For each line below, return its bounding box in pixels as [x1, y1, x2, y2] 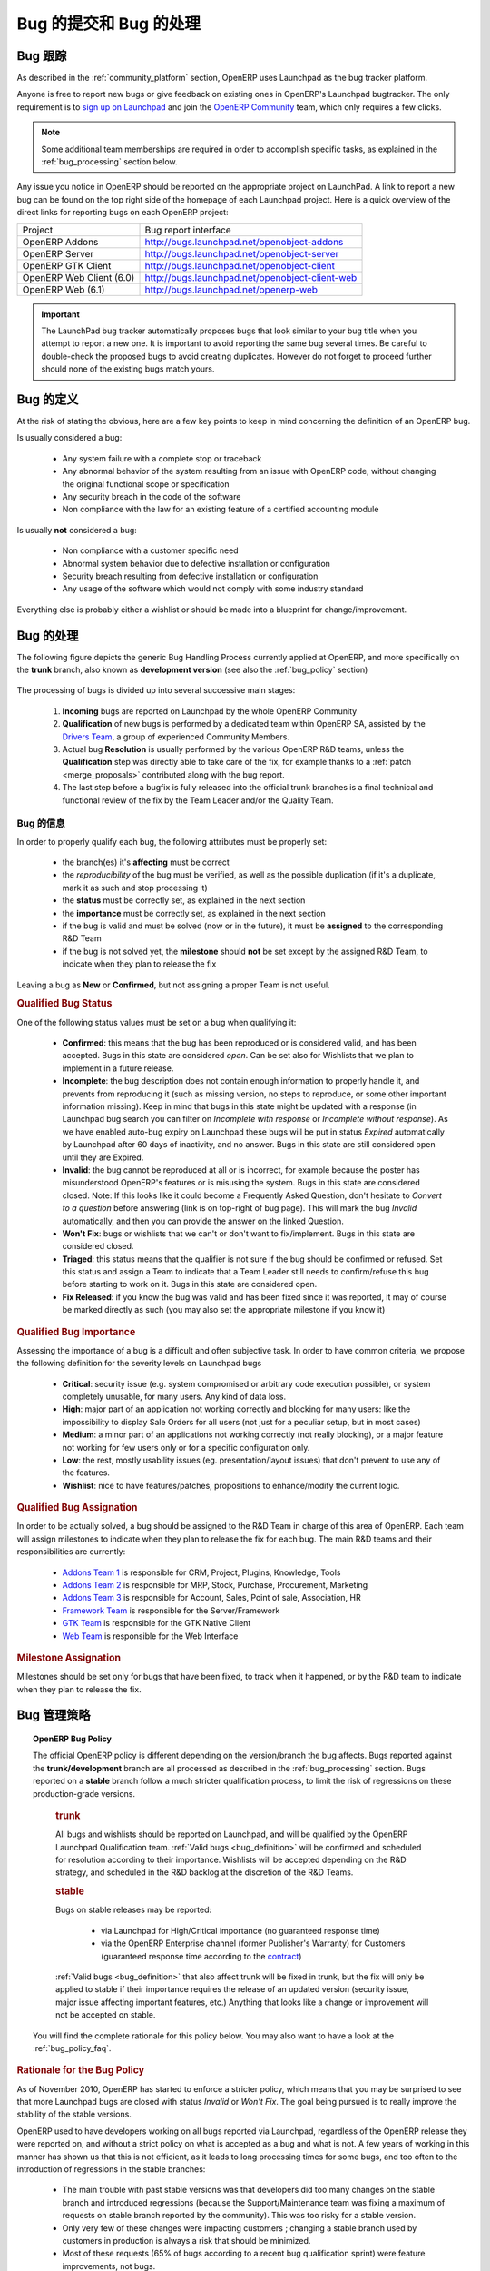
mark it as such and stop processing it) [62, 882, 208, 893]
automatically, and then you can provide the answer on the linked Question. [62, 1215, 345, 1226]
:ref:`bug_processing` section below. [41, 156, 178, 167]
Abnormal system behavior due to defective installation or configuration [62, 558, 331, 569]
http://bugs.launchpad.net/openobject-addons [144, 235, 344, 248]
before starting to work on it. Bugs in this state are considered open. [62, 1279, 318, 1290]
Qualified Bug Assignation [16, 1502, 138, 1514]
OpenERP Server [22, 247, 94, 260]
